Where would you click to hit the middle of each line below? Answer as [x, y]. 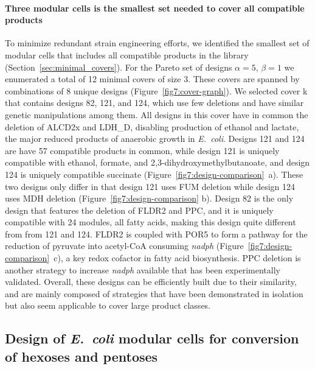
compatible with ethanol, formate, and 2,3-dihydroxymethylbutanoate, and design [157, 162]
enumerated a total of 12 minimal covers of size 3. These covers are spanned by [152, 79]
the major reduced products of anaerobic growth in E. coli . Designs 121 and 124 [155, 139]
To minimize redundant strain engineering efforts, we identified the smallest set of [157, 43]
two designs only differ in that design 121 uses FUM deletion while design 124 [150, 186]
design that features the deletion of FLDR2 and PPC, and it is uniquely [139, 210]
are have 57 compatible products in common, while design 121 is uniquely [142, 150]
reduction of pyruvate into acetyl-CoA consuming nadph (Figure [124, 246]
